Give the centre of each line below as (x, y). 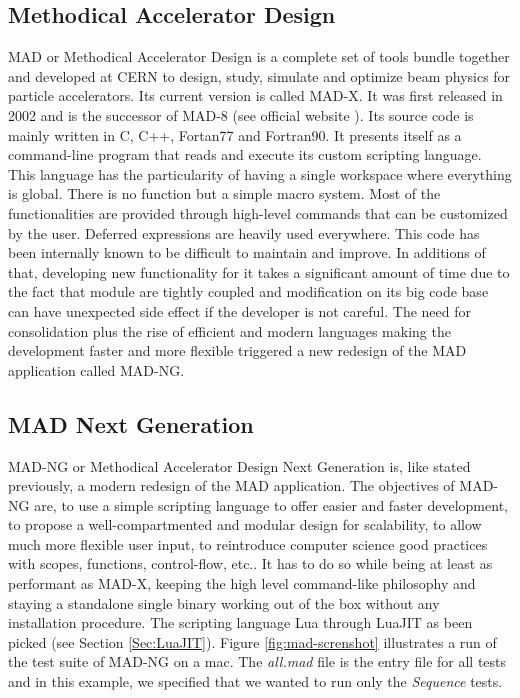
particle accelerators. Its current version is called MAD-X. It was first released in (255, 95)
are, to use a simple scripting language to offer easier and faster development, (271, 504)
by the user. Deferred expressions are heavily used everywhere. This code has (244, 232)
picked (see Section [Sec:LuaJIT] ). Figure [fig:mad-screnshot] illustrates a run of (252, 641)
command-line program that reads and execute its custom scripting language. (245, 154)
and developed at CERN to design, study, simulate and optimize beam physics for (259, 75)
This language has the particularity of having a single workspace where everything (260, 173)
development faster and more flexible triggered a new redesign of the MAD (237, 350)
